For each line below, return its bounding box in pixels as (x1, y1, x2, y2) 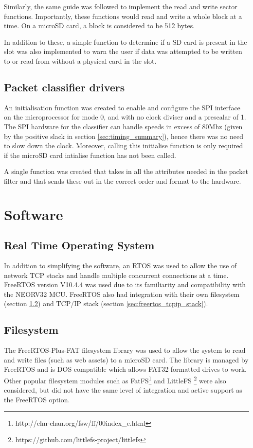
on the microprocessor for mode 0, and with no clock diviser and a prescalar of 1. (4, 112, 246, 122)
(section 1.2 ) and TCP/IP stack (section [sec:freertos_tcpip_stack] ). (4, 298, 208, 309)
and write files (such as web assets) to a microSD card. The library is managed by (4, 354, 249, 364)
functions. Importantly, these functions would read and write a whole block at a (4, 11, 242, 21)
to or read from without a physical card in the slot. (4, 55, 157, 66)
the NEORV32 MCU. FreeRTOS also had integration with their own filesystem (4, 289, 240, 299)
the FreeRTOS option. (4, 394, 70, 404)
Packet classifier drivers (4, 79, 125, 94)
